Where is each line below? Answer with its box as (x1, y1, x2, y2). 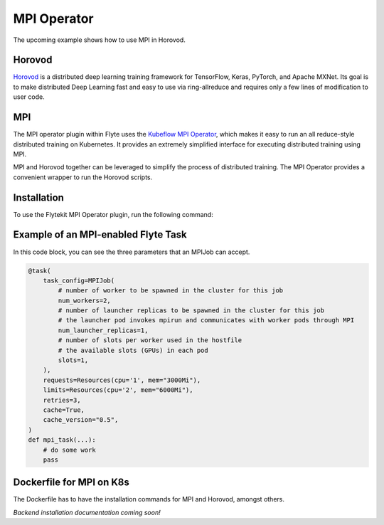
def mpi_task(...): (28, 436, 96, 444)
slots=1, (58, 356, 89, 364)
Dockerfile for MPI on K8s (13, 477, 129, 489)
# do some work (43, 445, 96, 454)
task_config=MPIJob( (43, 276, 115, 285)
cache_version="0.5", (43, 416, 119, 424)
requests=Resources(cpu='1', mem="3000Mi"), (43, 376, 201, 384)
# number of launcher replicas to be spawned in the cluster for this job (58, 307, 325, 314)
